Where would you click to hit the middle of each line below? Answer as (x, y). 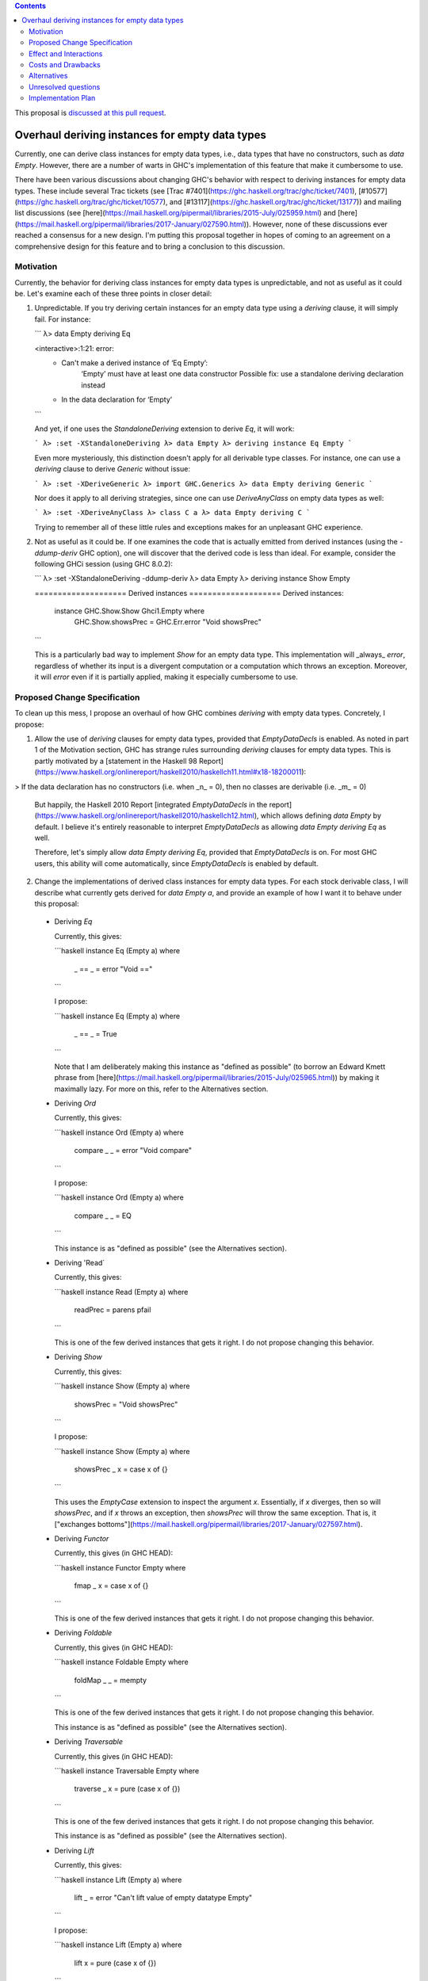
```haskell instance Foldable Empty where (122, 1662)
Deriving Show (78, 1357)
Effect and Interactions (66, 53)
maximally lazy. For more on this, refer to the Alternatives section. (161, 1089)
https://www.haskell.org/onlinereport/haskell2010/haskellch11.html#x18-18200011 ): (172, 772)
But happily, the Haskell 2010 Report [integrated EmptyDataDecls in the (151, 804)
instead (94, 385)
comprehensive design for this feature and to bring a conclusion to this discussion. (150, 246)
